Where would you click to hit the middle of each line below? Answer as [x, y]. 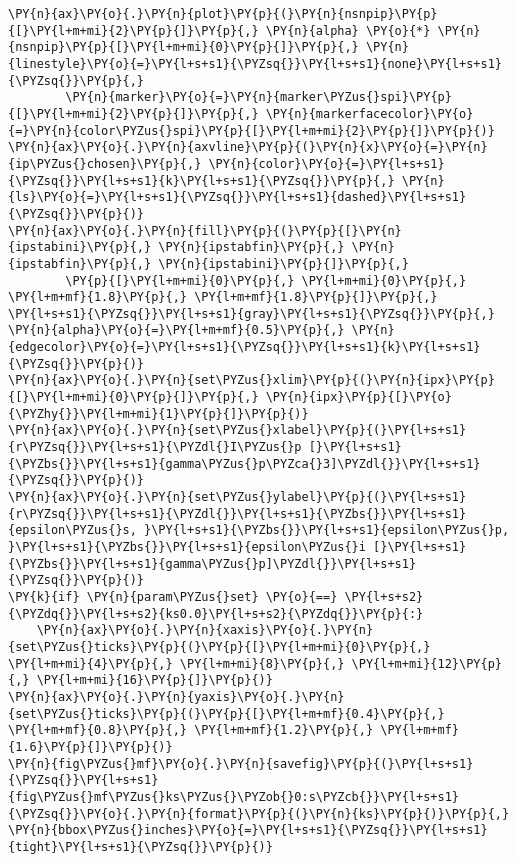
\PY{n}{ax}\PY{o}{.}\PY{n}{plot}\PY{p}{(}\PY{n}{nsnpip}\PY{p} [223, 14]
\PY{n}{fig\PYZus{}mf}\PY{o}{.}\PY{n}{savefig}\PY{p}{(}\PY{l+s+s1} [241, 763]
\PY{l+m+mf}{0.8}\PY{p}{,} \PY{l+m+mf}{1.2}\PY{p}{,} [191, 730]
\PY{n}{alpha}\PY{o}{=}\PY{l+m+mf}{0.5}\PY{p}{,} [176, 330]
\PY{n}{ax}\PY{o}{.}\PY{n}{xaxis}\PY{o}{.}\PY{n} [205, 630]
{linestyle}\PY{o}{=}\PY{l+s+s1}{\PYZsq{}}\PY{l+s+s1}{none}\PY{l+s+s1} [255, 63]
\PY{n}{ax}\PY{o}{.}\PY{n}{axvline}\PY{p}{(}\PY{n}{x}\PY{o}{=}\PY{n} [248, 147]
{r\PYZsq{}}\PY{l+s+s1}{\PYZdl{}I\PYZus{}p [155, 447]
